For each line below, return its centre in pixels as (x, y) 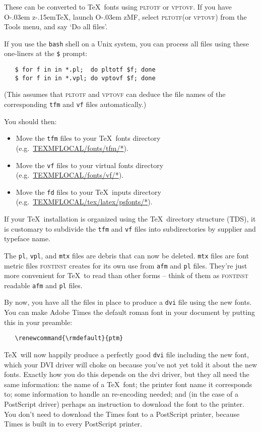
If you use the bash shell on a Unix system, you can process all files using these (126, 43)
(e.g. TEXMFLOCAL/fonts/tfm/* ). (72, 148)
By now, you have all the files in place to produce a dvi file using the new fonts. (128, 302)
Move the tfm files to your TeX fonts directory (88, 138)
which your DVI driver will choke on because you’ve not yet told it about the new (131, 364)
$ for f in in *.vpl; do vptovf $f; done (85, 78)
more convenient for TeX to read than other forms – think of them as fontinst (126, 275)
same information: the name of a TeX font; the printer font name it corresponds (128, 384)
